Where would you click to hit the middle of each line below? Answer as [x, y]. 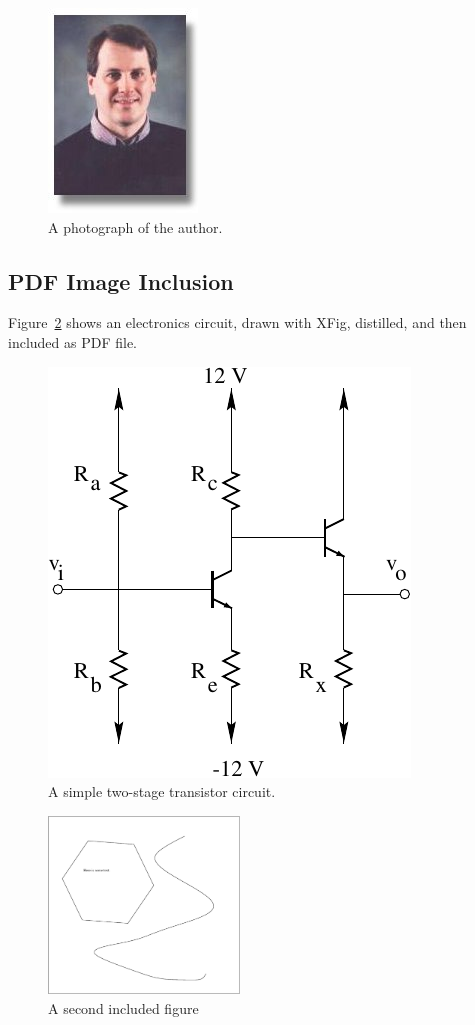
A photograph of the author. [135, 226]
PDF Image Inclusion [121, 280]
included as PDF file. [73, 341]
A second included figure [123, 1007]
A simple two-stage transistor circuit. [162, 791]
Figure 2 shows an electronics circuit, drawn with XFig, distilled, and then [237, 322]
